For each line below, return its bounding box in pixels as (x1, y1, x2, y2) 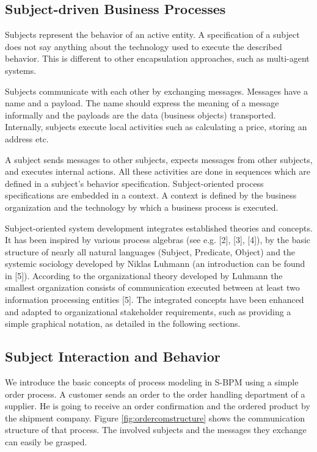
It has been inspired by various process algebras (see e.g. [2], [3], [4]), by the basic (5, 233, 311, 246)
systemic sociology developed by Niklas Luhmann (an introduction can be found (5, 257, 305, 270)
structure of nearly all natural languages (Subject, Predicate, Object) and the (5, 245, 296, 258)
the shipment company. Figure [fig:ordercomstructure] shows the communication (5, 411, 305, 424)
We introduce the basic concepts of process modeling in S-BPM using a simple (5, 376, 299, 388)
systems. (5, 64, 37, 76)
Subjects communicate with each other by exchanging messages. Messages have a (5, 84, 308, 97)
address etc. (5, 132, 49, 145)
